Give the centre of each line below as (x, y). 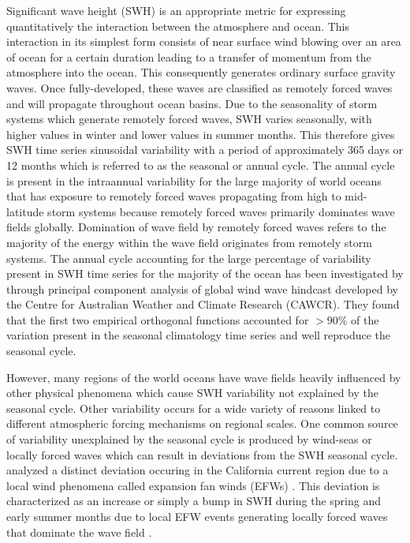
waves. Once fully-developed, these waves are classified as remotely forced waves (199, 87)
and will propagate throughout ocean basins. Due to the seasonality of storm (192, 103)
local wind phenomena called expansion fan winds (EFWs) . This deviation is (193, 485)
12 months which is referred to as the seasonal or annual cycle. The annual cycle (201, 165)
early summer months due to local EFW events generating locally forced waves (197, 516)
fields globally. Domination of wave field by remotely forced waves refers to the (196, 227)
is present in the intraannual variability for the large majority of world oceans (194, 180)
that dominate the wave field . (79, 532)
